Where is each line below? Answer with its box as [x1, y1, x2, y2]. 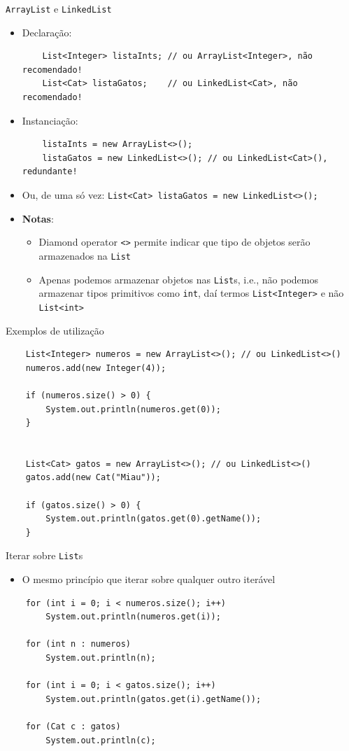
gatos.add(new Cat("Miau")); [25, 472, 161, 483]
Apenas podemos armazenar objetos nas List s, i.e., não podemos [38, 272, 318, 286]
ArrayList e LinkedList [6, 1, 112, 15]
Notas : [22, 211, 54, 225]
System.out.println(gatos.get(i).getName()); [45, 694, 262, 704]
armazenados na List [38, 248, 131, 262]
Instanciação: [22, 113, 78, 127]
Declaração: [22, 24, 72, 39]
